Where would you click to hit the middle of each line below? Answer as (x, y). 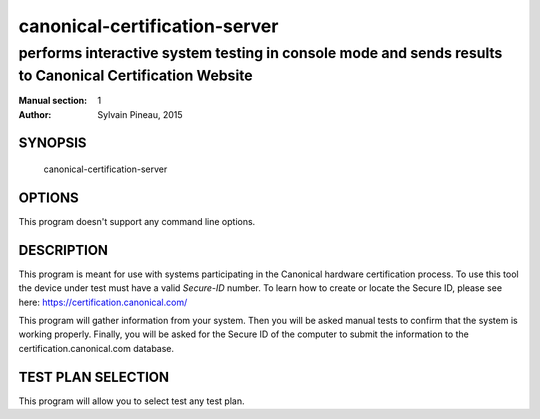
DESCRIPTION (63, 250)
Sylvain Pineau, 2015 (140, 114)
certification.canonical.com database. (96, 348)
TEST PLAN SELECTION (94, 376)
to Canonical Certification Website (136, 75)
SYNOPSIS (52, 143)
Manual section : (53, 101)
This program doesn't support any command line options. (137, 221)
